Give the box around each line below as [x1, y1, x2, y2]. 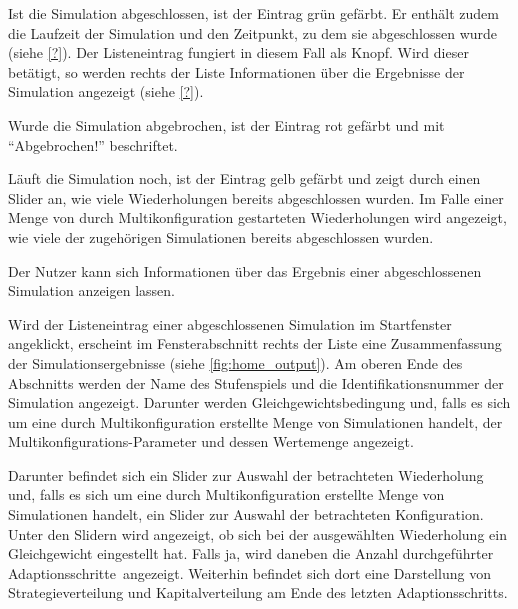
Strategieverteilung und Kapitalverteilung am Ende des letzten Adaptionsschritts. [8, 582, 508, 603]
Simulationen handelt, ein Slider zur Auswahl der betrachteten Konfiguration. [8, 504, 484, 525]
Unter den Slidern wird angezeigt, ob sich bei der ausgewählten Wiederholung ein [8, 523, 507, 544]
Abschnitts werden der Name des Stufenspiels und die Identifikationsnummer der [8, 372, 504, 393]
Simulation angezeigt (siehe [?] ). [8, 81, 204, 102]
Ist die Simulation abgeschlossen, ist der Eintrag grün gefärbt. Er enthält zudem [8, 3, 499, 23]
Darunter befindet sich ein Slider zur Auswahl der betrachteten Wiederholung [8, 464, 484, 485]
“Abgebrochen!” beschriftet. [8, 134, 178, 155]
